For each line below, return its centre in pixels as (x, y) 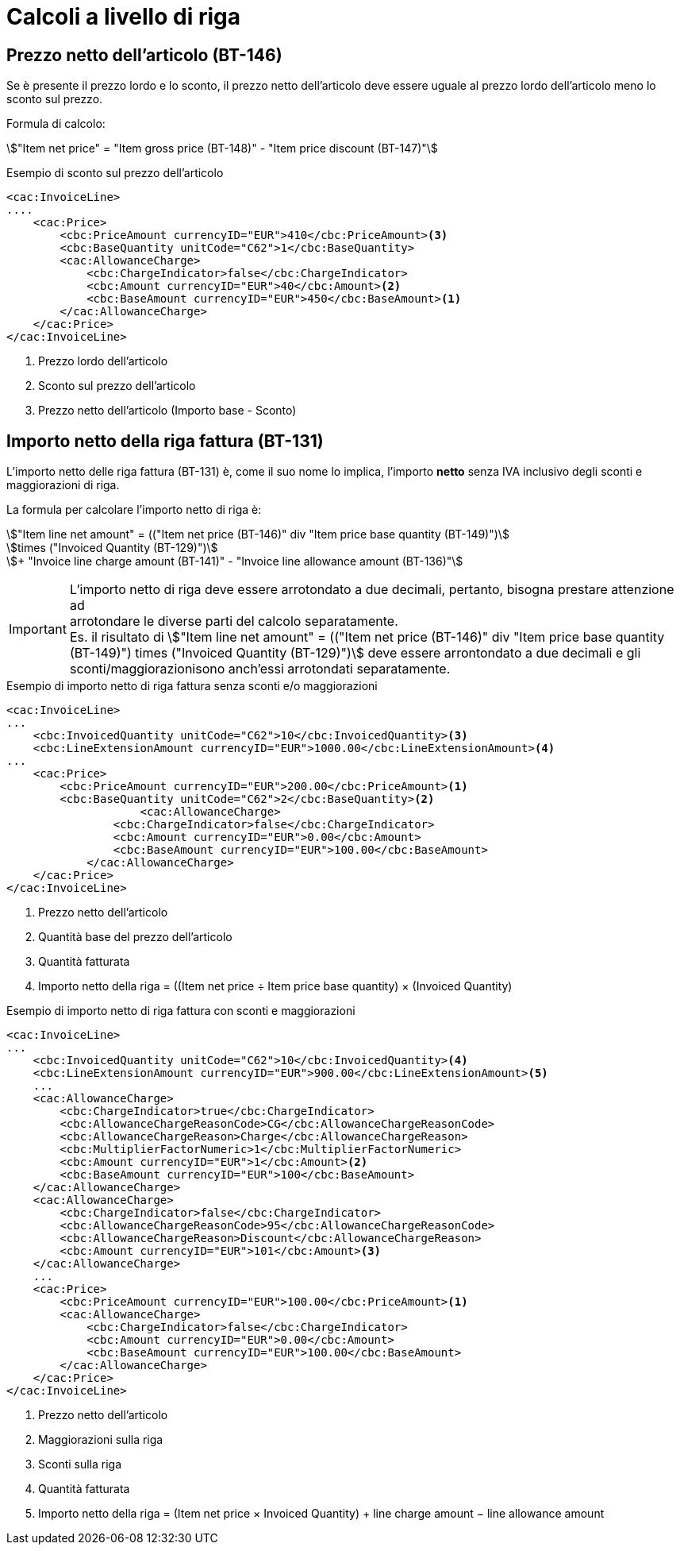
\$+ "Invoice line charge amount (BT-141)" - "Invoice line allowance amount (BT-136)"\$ (235, 561)
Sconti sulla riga (80, 1464)
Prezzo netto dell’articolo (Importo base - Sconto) (167, 411)
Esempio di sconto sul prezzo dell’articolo (115, 173)
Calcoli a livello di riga (123, 17)
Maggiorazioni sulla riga (101, 1440)
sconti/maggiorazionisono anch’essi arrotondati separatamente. (260, 669)
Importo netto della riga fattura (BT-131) (165, 441)
